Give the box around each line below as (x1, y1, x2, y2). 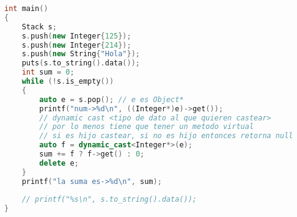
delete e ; (39, 158, 79, 167)
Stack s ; (21, 22, 57, 31)
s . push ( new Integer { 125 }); (21, 31, 131, 40)
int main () (4, 4, 48, 13)
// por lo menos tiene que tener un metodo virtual (39, 122, 254, 131)
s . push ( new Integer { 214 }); (21, 40, 131, 50)
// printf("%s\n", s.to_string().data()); (21, 195, 197, 204)
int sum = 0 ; (21, 68, 75, 77)
